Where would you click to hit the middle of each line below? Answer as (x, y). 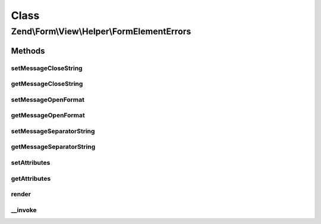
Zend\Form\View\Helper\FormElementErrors (101, 31)
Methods (28, 51)
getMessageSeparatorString (53, 147)
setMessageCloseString (47, 68)
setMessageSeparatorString (53, 131)
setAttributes (31, 162)
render (21, 194)
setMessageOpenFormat (48, 100)
